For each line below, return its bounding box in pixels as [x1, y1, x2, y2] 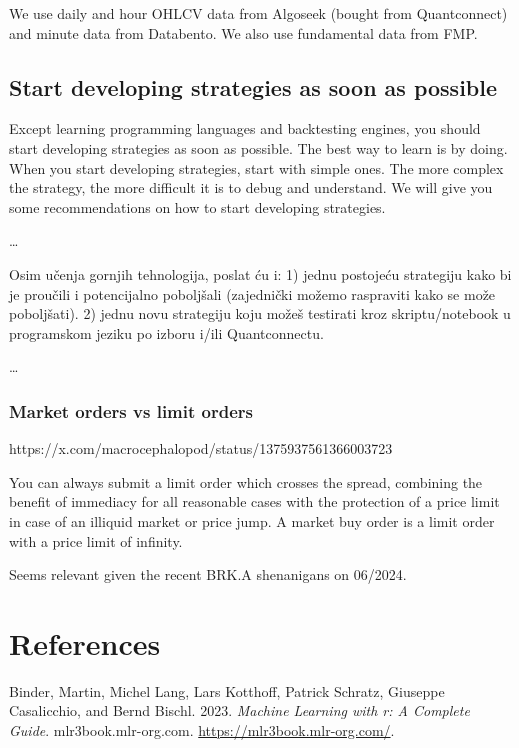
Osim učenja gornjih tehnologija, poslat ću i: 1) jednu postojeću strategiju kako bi [9, 263, 512, 284]
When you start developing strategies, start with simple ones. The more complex [9, 157, 504, 178]
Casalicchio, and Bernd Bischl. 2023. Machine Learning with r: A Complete [9, 700, 470, 721]
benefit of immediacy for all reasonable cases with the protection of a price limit [9, 491, 500, 512]
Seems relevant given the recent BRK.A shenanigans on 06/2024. [9, 564, 407, 585]
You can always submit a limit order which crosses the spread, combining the [9, 471, 483, 492]
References [9, 622, 161, 663]
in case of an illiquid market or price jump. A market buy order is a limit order [9, 510, 495, 531]
